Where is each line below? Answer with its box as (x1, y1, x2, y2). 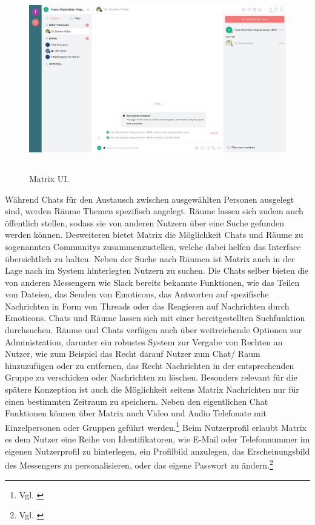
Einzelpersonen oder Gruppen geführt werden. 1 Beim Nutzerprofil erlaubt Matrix (5, 419, 307, 433)
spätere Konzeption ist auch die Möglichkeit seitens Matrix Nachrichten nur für (5, 383, 299, 396)
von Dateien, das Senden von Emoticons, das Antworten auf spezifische (5, 288, 269, 300)
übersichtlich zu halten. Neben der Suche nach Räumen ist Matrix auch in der (5, 252, 295, 265)
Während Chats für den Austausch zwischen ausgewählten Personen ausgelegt (5, 192, 294, 205)
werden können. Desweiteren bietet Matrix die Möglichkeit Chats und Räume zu (5, 228, 303, 241)
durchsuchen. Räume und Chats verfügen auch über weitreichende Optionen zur (5, 323, 302, 336)
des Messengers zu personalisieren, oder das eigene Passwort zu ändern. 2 (5, 457, 273, 471)
